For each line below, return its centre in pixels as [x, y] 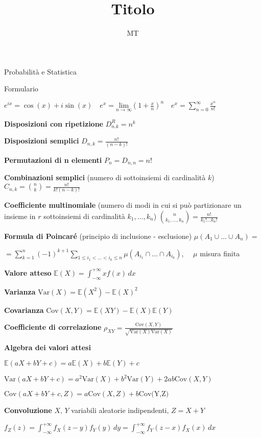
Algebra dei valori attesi [48, 347]
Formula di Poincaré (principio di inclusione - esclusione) [98, 236]
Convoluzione [28, 410]
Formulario [21, 89]
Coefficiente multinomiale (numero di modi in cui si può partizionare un [123, 205]
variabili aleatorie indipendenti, [120, 410]
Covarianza [24, 310]
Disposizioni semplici [42, 141]
